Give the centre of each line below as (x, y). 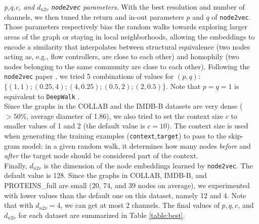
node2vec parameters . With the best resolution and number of (148, 7)
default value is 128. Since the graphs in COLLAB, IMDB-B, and (105, 175)
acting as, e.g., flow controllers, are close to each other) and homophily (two (122, 56)
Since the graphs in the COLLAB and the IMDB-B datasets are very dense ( (123, 106)
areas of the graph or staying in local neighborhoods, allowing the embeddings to (129, 36)
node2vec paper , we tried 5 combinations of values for (89, 76)
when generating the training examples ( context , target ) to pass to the (115, 135)
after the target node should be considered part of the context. (101, 155)
